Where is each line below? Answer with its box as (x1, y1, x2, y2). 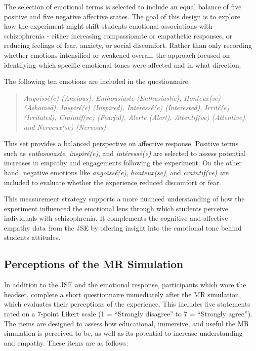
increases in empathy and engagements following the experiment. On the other (4, 157, 242, 168)
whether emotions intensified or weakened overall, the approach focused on (4, 49, 230, 60)
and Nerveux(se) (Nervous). (23, 121, 108, 132)
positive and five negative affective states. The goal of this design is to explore (4, 11, 241, 21)
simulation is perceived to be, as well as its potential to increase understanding (4, 328, 243, 338)
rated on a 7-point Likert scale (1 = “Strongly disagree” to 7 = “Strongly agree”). (4, 309, 253, 319)
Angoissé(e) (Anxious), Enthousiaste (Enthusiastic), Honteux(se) (23, 92, 221, 103)
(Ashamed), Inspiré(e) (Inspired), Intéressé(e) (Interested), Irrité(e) (23, 102, 230, 113)
